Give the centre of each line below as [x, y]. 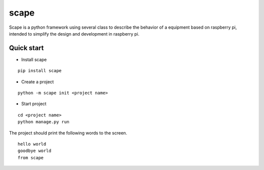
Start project [34, 104]
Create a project [37, 82]
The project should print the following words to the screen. [68, 133]
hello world [32, 144]
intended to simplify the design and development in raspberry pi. [74, 34]
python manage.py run [44, 122]
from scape [31, 158]
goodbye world [34, 151]
